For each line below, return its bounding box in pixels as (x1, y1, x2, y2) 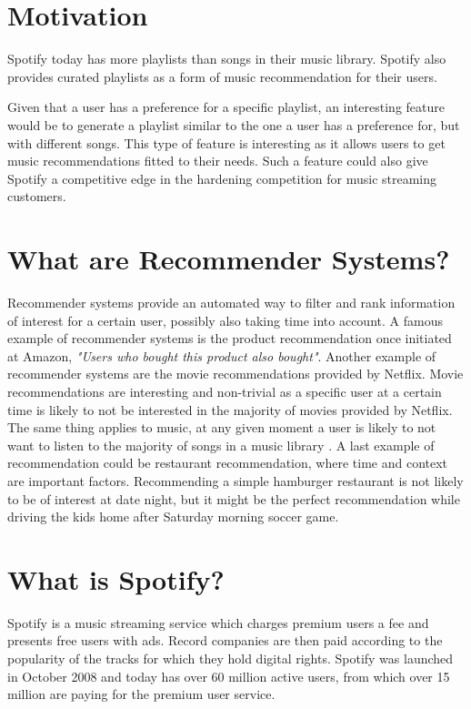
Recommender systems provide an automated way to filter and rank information (7, 293, 456, 311)
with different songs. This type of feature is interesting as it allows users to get (7, 133, 446, 152)
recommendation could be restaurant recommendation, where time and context (7, 453, 448, 472)
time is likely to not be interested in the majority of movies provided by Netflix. (7, 400, 453, 419)
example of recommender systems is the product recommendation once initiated (7, 329, 452, 348)
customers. (7, 187, 66, 206)
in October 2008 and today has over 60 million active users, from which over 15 (7, 666, 450, 685)
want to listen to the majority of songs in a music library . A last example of (7, 435, 435, 454)
